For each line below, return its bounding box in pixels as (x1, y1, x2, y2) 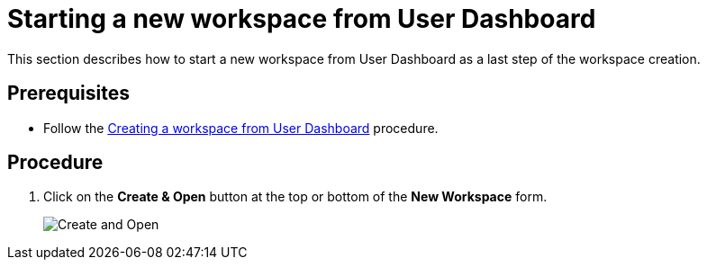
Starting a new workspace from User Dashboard (7, 4, 596, 34)
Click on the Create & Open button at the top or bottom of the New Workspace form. (43, 189, 548, 205)
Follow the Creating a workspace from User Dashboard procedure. (43, 120, 439, 136)
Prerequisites (7, 82, 130, 105)
